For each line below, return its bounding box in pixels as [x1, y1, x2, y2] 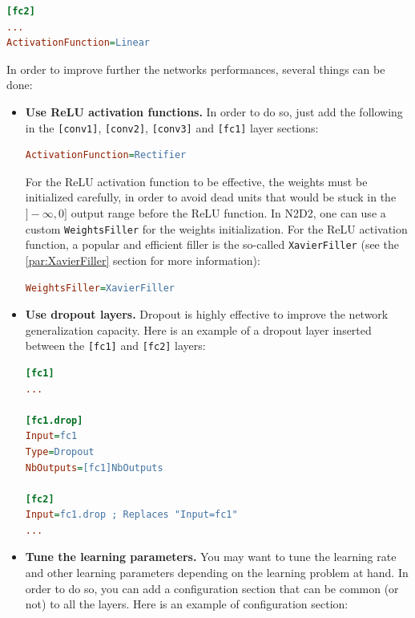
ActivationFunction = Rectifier [25, 149, 187, 161]
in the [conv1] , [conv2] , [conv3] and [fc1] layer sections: [25, 119, 319, 136]
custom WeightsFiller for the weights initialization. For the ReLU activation [25, 220, 408, 237]
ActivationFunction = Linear [6, 37, 150, 49]
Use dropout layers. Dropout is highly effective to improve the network [25, 306, 389, 323]
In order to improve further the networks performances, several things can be [6, 60, 385, 77]
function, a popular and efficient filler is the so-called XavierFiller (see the [25, 236, 399, 253]
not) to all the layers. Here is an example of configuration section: [25, 596, 349, 612]
